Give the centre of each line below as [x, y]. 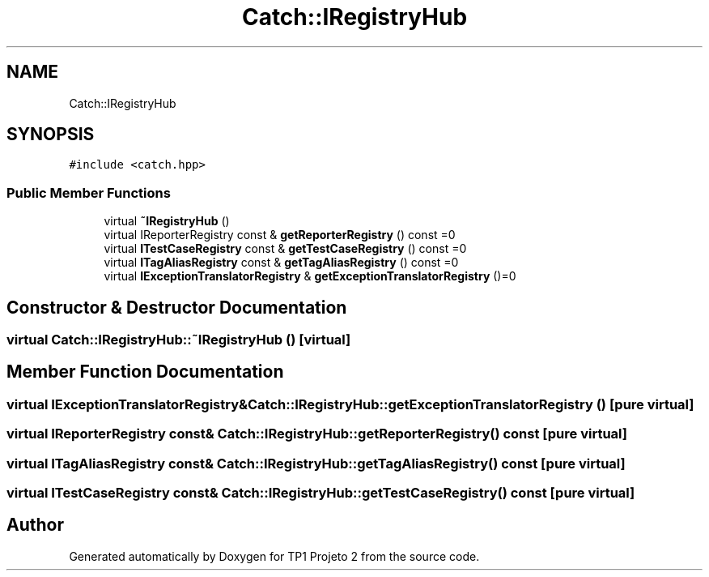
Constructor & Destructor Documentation [177, 307]
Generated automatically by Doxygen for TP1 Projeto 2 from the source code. [274, 556]
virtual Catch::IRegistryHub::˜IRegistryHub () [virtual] [179, 340]
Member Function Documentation [145, 372]
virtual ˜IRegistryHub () [167, 221]
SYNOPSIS [51, 135]
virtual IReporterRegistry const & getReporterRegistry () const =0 [280, 235]
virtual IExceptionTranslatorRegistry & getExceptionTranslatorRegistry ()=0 [310, 276]
